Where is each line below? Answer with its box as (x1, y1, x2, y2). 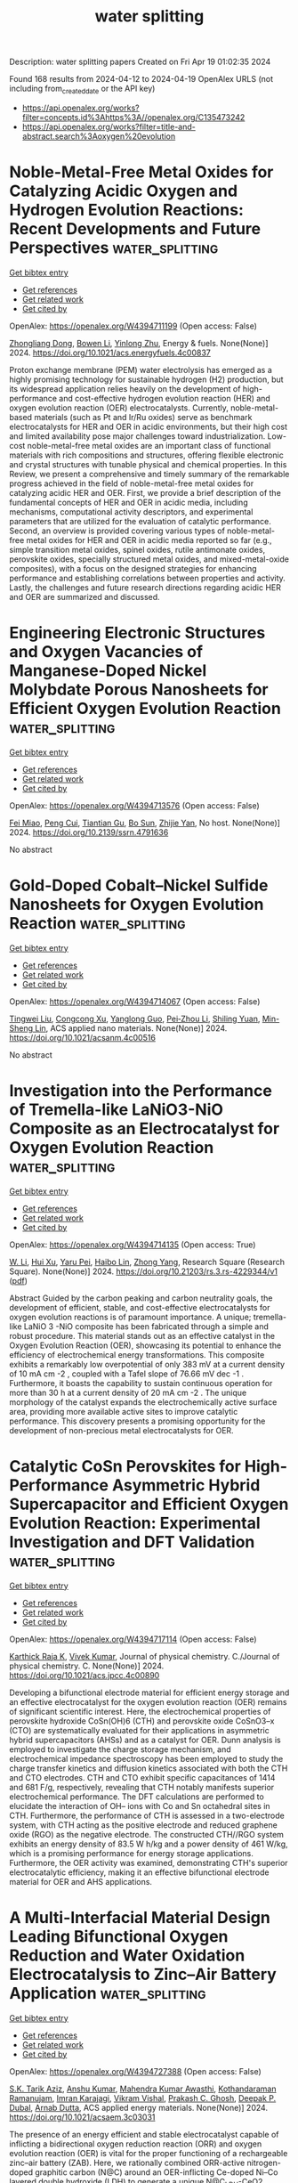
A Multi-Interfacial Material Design (9, 1907, 271, 1927)
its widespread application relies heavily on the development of (9, 383, 241, 394)
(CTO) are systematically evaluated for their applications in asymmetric (9, 1724, 270, 1735)
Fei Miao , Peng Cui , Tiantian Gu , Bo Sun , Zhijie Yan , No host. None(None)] (9, 817, 280, 828)
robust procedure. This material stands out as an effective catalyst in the (9, 1330, 276, 1341)
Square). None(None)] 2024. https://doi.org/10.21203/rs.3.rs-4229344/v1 (9, 1266, 278, 1277)
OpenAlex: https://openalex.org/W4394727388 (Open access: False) (9, 2065, 262, 2076)
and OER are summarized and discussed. (9, 591, 160, 602)
